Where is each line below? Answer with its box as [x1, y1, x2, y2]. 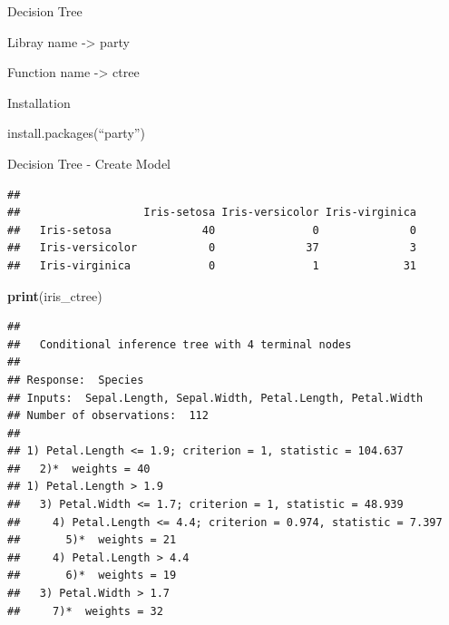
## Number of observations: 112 [7, 409, 209, 423]
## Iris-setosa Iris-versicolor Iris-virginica [7, 206, 417, 220]
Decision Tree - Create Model [7, 153, 171, 172]
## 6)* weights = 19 [7, 569, 177, 582]
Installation [7, 93, 71, 112]
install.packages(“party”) [7, 123, 145, 142]
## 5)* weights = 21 [7, 533, 177, 547]
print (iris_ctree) [7, 286, 102, 305]
